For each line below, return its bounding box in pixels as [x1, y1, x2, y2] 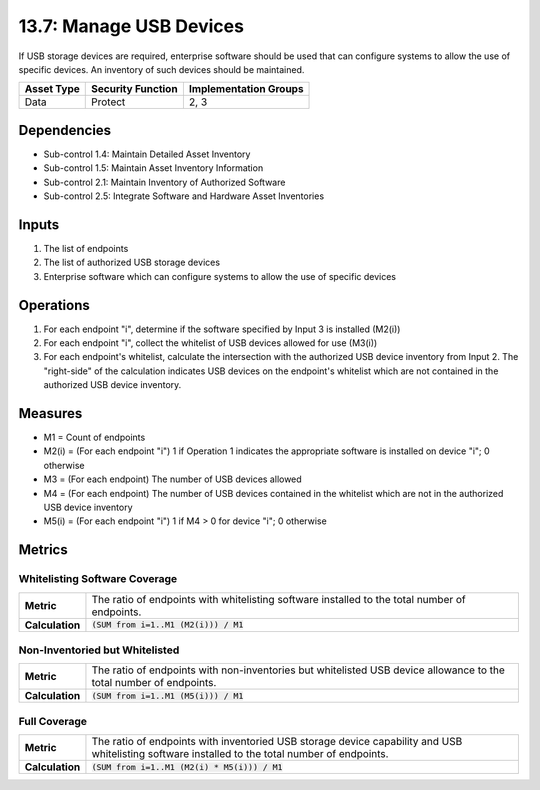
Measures [18, 405, 83, 422]
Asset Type [24, 82, 80, 96]
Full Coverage [18, 714, 88, 728]
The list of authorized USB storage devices [43, 256, 220, 269]
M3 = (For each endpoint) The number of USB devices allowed [43, 473, 302, 485]
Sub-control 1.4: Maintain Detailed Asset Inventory [43, 148, 251, 160]
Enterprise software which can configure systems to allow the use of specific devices [43, 270, 397, 282]
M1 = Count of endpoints [43, 431, 146, 444]
